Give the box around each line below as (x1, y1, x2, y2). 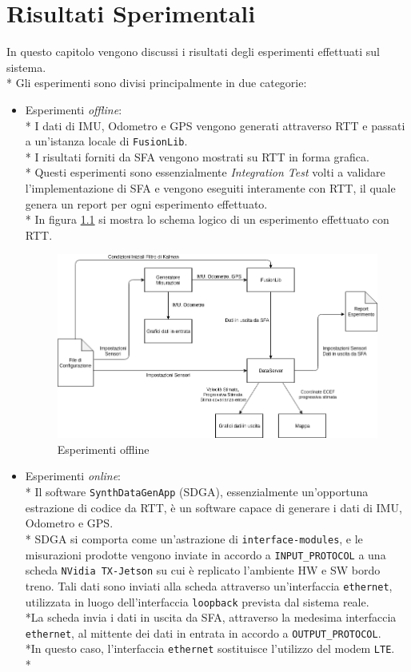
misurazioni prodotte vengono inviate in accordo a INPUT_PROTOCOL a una (25, 546, 386, 563)
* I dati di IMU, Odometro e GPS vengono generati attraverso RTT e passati (25, 117, 405, 133)
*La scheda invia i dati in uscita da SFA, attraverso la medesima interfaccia (25, 609, 397, 626)
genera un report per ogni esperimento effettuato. (25, 195, 268, 212)
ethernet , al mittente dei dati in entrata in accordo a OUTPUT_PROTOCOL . (25, 624, 381, 641)
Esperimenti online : (25, 467, 122, 484)
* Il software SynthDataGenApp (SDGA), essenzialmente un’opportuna (25, 483, 369, 500)
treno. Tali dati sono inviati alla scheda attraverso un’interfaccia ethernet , (25, 577, 393, 594)
